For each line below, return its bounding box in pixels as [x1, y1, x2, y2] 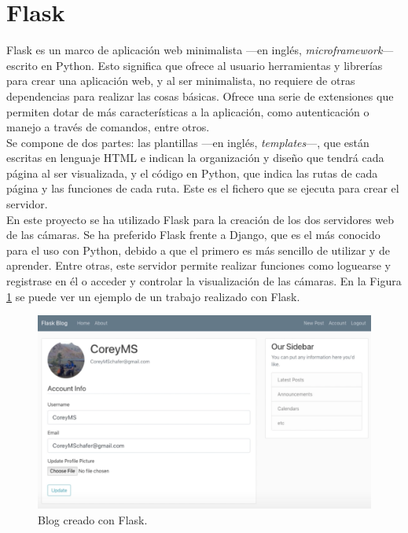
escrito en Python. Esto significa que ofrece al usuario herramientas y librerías [6, 57, 383, 73]
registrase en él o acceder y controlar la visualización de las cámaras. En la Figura [6, 273, 402, 289]
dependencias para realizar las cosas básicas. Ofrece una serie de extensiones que [6, 87, 394, 104]
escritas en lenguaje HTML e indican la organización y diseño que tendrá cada [6, 149, 384, 166]
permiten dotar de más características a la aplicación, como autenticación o [6, 103, 369, 119]
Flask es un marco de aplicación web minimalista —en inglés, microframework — [6, 42, 394, 58]
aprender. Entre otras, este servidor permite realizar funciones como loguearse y [6, 257, 391, 274]
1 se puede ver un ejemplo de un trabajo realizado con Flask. [6, 288, 300, 304]
